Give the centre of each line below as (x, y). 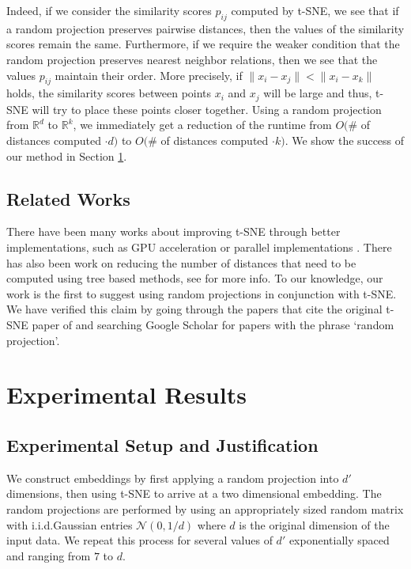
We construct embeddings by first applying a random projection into (173, 478)
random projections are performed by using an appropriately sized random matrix (205, 508)
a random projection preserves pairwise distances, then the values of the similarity (205, 28)
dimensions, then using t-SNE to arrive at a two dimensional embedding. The (194, 493)
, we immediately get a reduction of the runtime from (202, 125)
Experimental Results (126, 395)
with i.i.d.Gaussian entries (70, 524)
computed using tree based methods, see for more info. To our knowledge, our (195, 278)
